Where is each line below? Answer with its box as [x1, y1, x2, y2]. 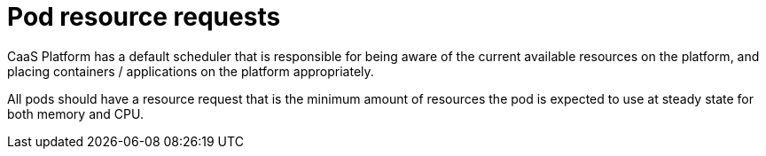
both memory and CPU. [7, 105, 144, 121]
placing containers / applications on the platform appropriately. [7, 63, 374, 79]
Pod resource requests [7, 2, 281, 32]
